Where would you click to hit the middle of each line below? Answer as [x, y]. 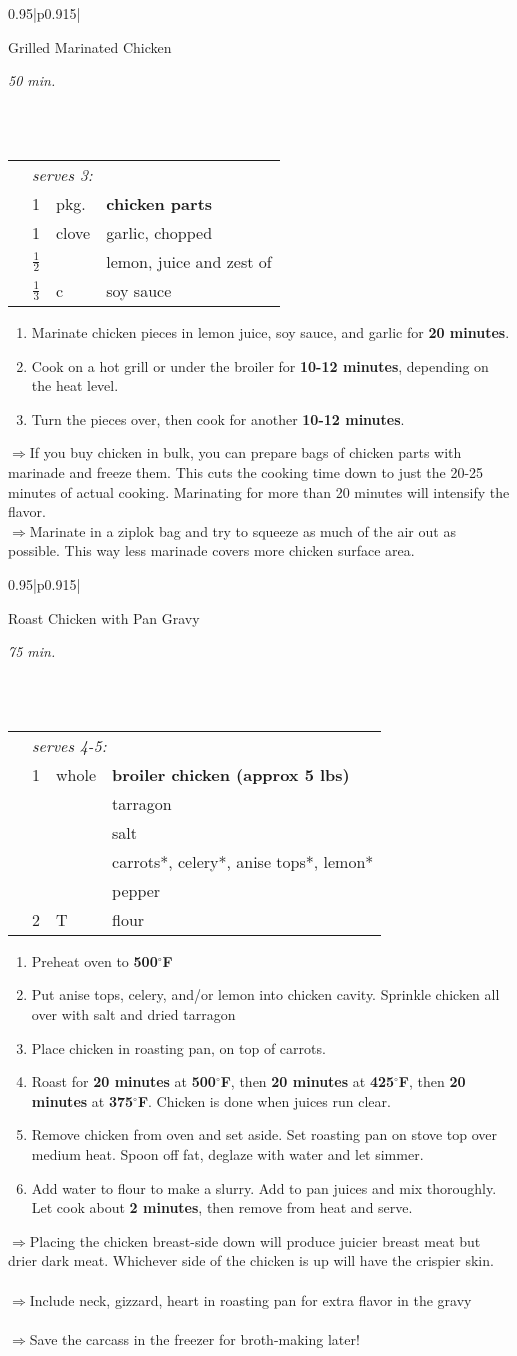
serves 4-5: [69, 745]
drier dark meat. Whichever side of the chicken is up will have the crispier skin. [251, 1260]
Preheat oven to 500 [94, 960]
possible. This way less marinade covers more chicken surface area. [211, 550]
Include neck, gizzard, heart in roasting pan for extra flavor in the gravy [250, 1299]
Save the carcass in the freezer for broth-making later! [194, 1338]
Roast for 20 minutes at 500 [123, 1081]
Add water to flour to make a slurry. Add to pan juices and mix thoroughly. [264, 1187]
